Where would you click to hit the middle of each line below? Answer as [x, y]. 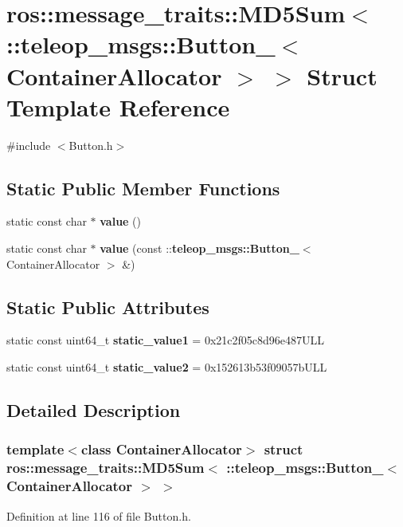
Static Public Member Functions [143, 188]
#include [29, 145]
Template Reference [118, 106]
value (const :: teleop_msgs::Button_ [200, 248]
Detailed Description [94, 410]
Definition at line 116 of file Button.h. [99, 515]
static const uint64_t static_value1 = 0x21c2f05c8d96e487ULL [166, 340]
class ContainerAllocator [161, 449]
